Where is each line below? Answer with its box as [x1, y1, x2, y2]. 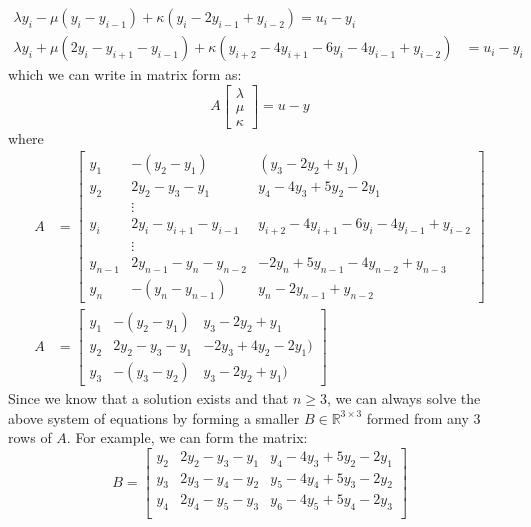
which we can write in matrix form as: [8, 64, 242, 85]
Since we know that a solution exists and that [8, 387, 289, 408]
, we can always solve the [326, 387, 481, 408]
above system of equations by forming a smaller [8, 407, 300, 428]
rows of [8, 427, 52, 448]
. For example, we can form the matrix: [66, 427, 308, 448]
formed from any [366, 407, 469, 428]
